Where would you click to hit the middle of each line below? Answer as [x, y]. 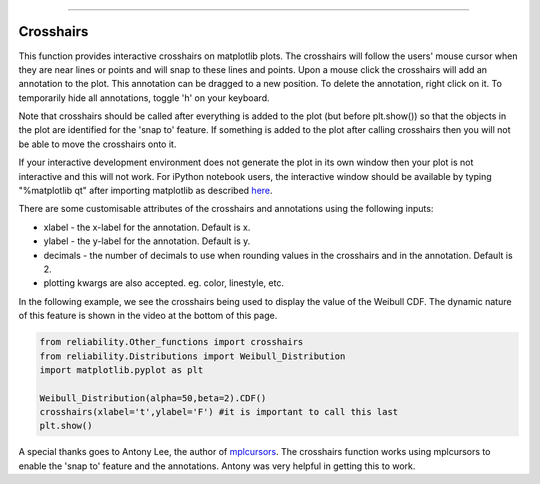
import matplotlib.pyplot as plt [121, 369]
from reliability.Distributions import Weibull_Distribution [192, 356]
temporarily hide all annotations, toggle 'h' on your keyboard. [144, 97]
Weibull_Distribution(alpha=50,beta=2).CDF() [153, 398]
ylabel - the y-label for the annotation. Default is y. [147, 241]
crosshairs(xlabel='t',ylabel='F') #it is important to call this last [219, 412]
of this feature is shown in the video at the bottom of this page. [148, 316]
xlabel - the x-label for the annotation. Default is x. [147, 227]
